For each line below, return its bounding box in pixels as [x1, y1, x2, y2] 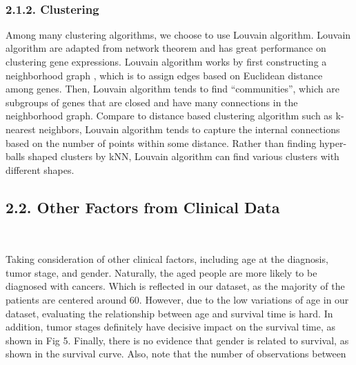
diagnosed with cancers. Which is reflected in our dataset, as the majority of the [6, 279, 345, 293]
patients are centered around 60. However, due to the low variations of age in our [6, 292, 349, 306]
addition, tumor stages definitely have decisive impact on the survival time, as [6, 319, 336, 334]
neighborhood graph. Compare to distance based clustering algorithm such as [6, 108, 333, 123]
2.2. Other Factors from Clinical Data [6, 196, 280, 217]
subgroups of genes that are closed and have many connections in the [6, 95, 298, 109]
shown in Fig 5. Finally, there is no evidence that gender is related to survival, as [6, 333, 349, 347]
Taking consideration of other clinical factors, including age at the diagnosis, [6, 252, 328, 266]
